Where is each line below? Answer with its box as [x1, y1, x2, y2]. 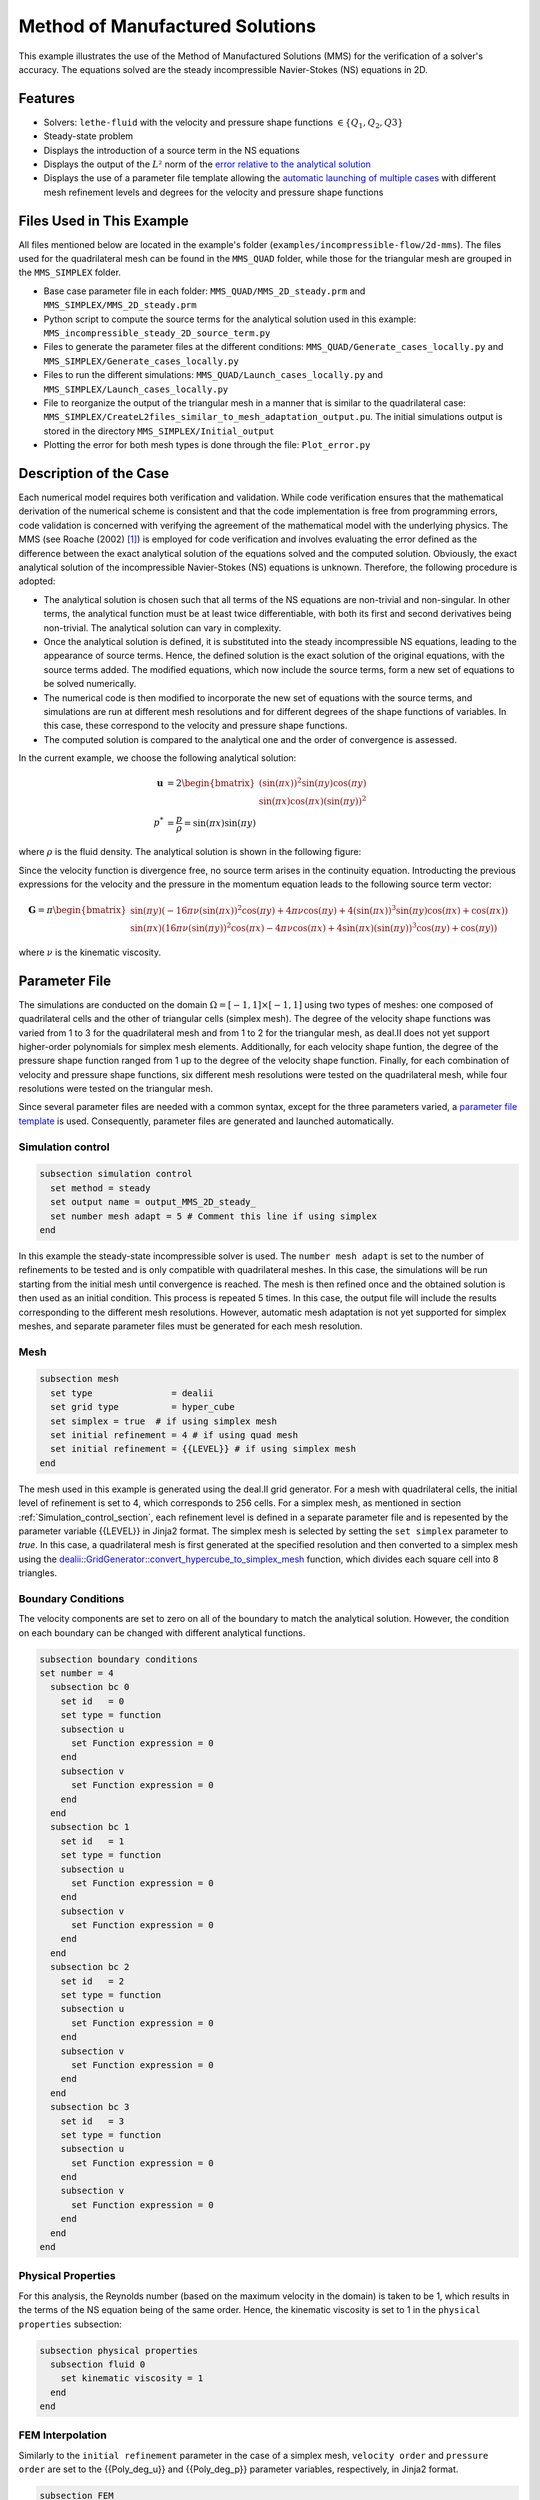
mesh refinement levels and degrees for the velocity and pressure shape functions [43, 186, 384, 198]
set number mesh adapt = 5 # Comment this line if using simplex [50, 1210, 378, 1222]
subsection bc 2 [50, 1961, 130, 1973]
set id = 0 [60, 1695, 125, 1707]
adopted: [18, 575, 56, 587]
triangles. [18, 1567, 58, 1579]
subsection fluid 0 [50, 2358, 146, 2370]
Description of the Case [18, 465, 170, 482]
